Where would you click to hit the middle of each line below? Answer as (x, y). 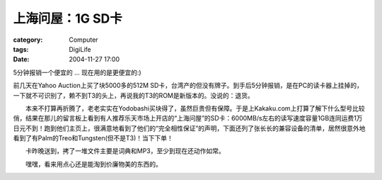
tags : (21, 49)
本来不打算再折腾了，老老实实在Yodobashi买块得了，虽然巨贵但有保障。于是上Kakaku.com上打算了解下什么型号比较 (195, 108)
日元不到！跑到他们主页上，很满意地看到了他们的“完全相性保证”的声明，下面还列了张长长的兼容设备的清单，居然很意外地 (189, 128)
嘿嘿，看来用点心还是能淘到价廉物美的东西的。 (93, 164)
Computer (83, 40)
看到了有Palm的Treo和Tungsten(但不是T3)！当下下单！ (93, 138)
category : (28, 40)
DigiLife (80, 49)
